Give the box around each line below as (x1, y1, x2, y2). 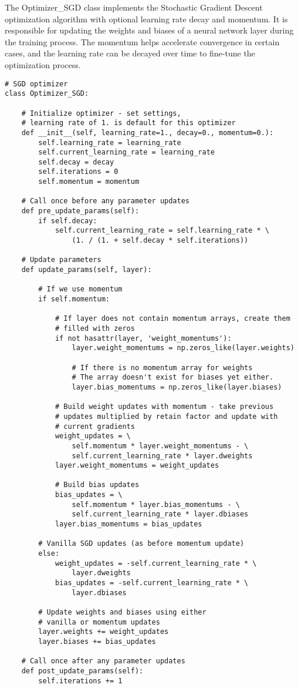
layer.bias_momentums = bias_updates (55, 520, 202, 529)
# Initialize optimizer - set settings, (21, 109, 181, 118)
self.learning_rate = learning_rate (38, 138, 181, 147)
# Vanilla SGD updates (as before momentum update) (38, 539, 245, 548)
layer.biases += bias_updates (38, 637, 156, 646)
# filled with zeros (55, 324, 135, 333)
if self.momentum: (38, 295, 110, 303)
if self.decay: (38, 216, 97, 225)
